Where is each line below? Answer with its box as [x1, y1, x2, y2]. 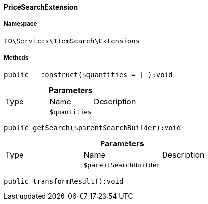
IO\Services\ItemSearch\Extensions [4, 37, 140, 45]
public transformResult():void [4, 177, 124, 185]
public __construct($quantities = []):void [4, 70, 173, 79]
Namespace [4, 20, 37, 28]
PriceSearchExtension [4, 3, 78, 11]
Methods [4, 54, 29, 61]
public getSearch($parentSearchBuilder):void [4, 123, 181, 132]
